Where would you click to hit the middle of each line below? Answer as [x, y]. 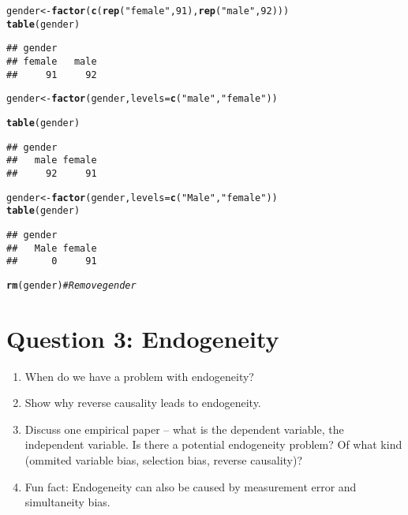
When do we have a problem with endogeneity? [139, 376]
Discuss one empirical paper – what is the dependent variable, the [184, 429]
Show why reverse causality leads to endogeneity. [143, 403]
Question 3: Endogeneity [143, 338]
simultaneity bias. [67, 502]
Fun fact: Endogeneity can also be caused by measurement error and [191, 486]
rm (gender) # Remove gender [71, 285]
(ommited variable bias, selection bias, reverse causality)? [164, 460]
